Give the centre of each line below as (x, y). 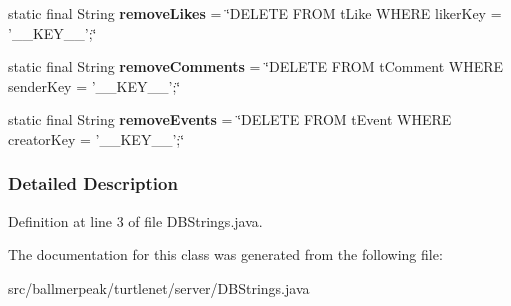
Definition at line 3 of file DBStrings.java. (135, 220)
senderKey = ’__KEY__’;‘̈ (94, 85)
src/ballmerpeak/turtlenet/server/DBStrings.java (159, 287)
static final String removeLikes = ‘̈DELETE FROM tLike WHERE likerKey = (255, 13)
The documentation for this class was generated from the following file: (225, 254)
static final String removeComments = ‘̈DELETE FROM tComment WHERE (256, 66)
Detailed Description (93, 183)
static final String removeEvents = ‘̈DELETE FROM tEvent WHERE (230, 119)
